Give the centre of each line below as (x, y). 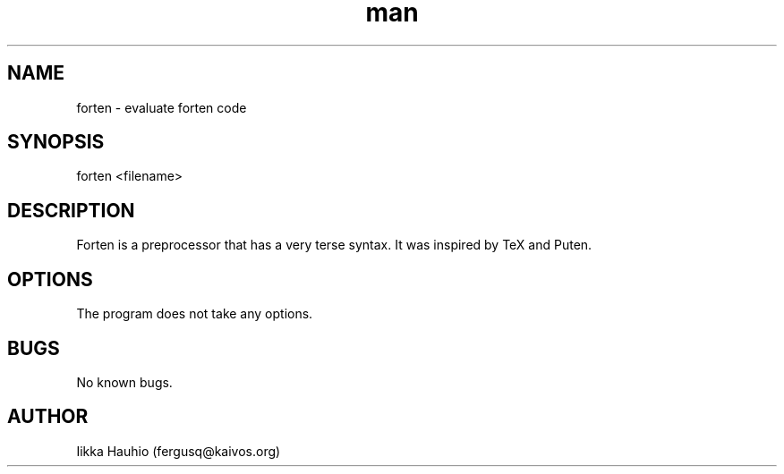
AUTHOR (48, 417)
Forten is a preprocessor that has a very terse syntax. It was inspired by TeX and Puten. (334, 245)
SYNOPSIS (56, 142)
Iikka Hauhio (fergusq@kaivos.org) (179, 451)
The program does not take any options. (195, 314)
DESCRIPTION (71, 210)
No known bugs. (124, 382)
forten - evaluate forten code (162, 107)
